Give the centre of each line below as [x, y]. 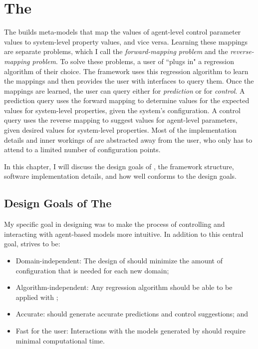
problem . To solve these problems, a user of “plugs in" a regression [133, 61]
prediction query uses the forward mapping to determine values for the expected [127, 100]
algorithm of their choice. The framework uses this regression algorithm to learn [126, 71]
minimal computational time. [60, 340]
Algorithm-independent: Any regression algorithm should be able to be [124, 287]
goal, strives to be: [32, 244]
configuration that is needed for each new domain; [92, 270]
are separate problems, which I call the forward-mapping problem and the [116, 51]
